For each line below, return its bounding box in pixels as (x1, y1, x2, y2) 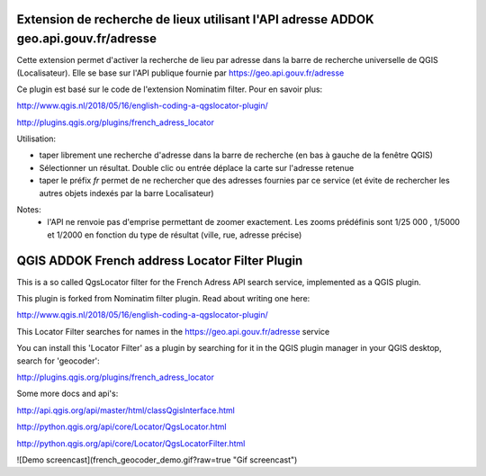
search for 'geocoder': (16, 355, 100, 366)
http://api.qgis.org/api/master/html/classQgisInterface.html (16, 405, 236, 416)
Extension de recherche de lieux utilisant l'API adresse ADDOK (16, 12, 374, 27)
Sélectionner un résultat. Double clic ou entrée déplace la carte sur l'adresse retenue (39, 162, 355, 173)
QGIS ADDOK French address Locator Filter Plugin (16, 253, 303, 268)
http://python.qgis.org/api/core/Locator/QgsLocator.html (16, 421, 227, 432)
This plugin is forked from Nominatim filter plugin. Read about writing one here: (16, 293, 310, 304)
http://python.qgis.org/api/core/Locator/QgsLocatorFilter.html (16, 437, 246, 449)
